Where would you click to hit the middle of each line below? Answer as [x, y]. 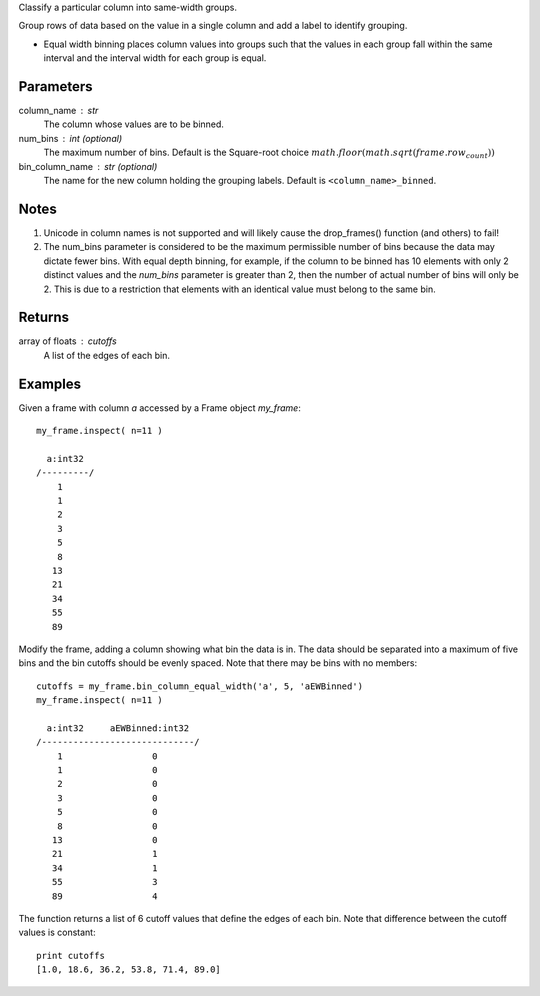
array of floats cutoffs [67, 341]
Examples [50, 383]
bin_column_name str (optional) [88, 166]
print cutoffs [70, 955]
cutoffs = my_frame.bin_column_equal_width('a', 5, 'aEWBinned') [200, 686]
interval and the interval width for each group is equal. [155, 58]
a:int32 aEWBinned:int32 [118, 728]
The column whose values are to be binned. [134, 124]
